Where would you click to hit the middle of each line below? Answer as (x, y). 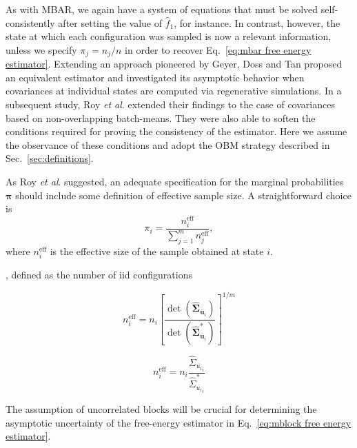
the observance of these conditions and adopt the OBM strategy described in (168, 144)
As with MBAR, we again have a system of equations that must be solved (162, 9)
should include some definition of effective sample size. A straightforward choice (183, 195)
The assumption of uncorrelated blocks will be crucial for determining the (161, 409)
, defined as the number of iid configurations (99, 275)
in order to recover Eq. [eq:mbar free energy (218, 49)
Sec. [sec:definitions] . (50, 158)
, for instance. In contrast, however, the (257, 22)
